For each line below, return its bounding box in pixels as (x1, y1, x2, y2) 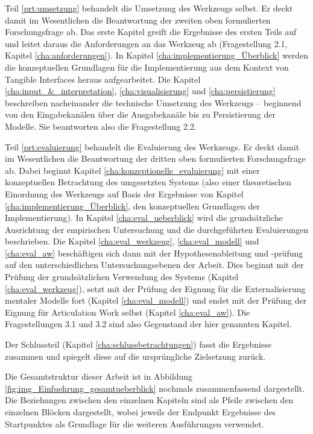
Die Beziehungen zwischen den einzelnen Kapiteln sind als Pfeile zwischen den (5, 394, 294, 406)
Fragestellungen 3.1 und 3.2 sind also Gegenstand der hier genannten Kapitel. (5, 318, 292, 330)
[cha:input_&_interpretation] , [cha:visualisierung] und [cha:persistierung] (5, 85, 276, 97)
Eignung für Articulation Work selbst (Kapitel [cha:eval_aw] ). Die (5, 305, 250, 318)
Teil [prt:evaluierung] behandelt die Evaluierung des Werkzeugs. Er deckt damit (5, 140, 300, 153)
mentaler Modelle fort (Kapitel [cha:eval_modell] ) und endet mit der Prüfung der (5, 294, 307, 307)
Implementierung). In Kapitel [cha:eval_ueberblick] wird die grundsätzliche (5, 211, 283, 224)
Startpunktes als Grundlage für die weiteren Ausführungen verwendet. (5, 417, 264, 430)
